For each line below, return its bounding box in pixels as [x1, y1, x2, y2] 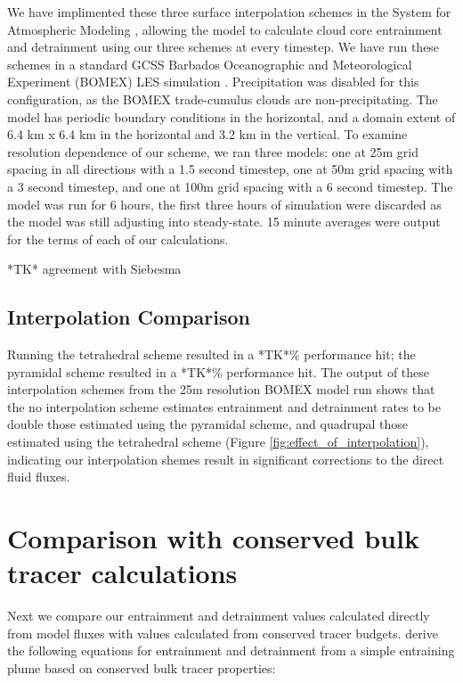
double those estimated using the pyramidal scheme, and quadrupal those [7, 415, 409, 433]
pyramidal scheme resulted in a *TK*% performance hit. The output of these [7, 362, 430, 381]
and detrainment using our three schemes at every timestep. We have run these [7, 37, 440, 56]
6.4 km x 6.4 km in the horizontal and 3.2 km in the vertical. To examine [7, 125, 408, 144]
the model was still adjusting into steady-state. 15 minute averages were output [7, 212, 441, 231]
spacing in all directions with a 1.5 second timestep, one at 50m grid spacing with [7, 160, 453, 178]
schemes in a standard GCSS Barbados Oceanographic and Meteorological [7, 54, 412, 73]
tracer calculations [7, 555, 238, 591]
